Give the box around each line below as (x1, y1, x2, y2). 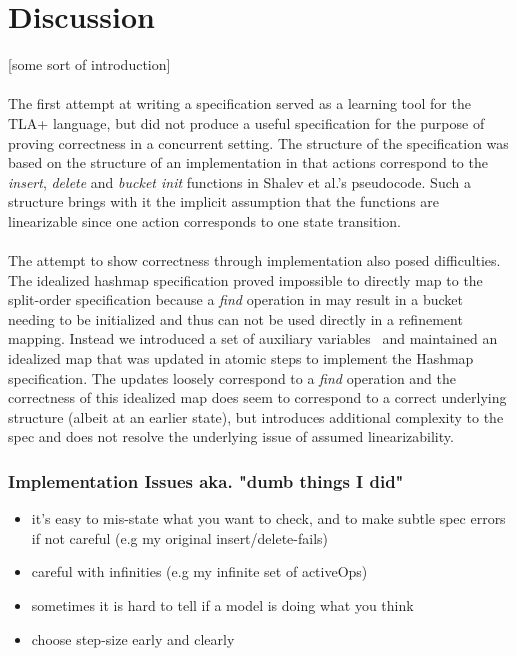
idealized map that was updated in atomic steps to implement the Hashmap (8, 348, 474, 369)
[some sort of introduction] (8, 54, 171, 75)
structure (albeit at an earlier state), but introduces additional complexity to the (8, 406, 504, 427)
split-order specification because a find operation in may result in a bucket (8, 289, 464, 310)
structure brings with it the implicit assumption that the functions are (8, 191, 440, 212)
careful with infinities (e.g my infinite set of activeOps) (31, 561, 368, 582)
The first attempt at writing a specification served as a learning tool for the (8, 93, 471, 114)
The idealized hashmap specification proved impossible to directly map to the (8, 269, 483, 290)
